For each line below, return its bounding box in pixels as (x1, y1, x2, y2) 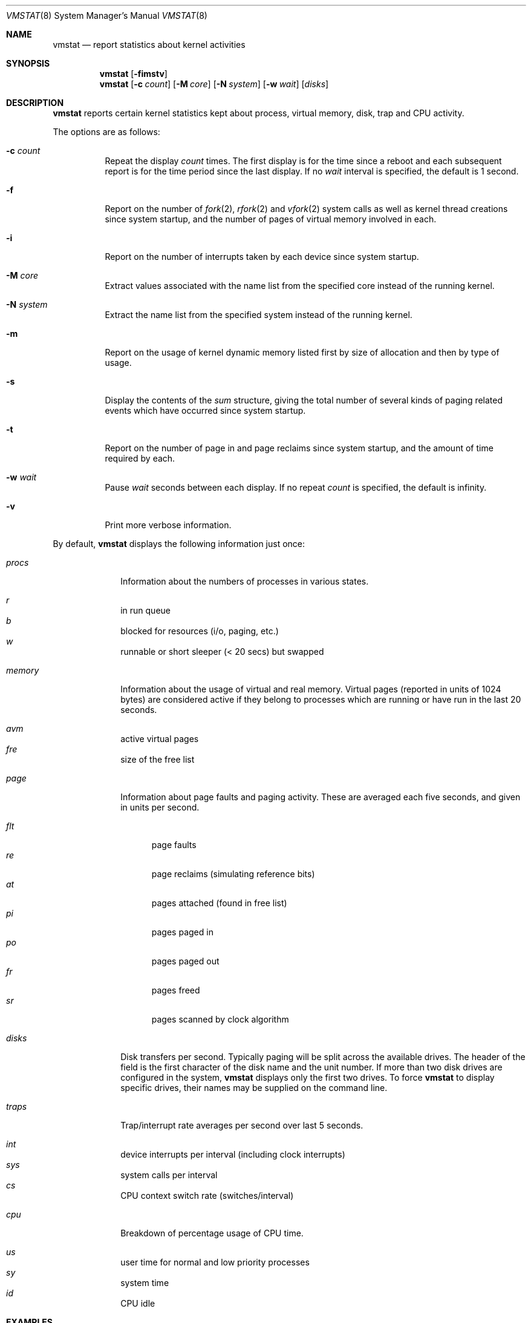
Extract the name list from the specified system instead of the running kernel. (105, 310, 412, 320)
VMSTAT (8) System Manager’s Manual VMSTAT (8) (6, 10, 207, 21)
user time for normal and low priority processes (120, 1257, 310, 1267)
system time (120, 1278, 169, 1288)
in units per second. (120, 802, 200, 812)
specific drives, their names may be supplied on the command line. (120, 1083, 388, 1093)
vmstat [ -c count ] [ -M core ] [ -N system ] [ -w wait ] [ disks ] (99, 79, 329, 89)
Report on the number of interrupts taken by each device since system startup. (105, 251, 419, 262)
